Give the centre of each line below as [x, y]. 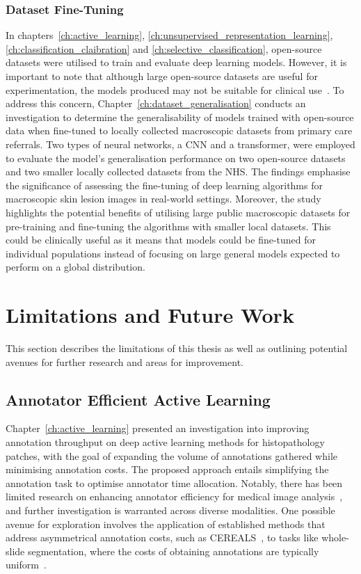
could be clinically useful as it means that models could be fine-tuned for [161, 240]
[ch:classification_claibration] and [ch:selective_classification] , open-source [164, 48]
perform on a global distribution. [75, 267]
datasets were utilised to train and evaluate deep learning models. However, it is [176, 62]
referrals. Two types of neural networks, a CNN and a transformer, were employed [180, 144]
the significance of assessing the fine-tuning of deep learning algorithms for [164, 185]
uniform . [26, 565]
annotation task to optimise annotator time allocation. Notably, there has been [174, 483]
